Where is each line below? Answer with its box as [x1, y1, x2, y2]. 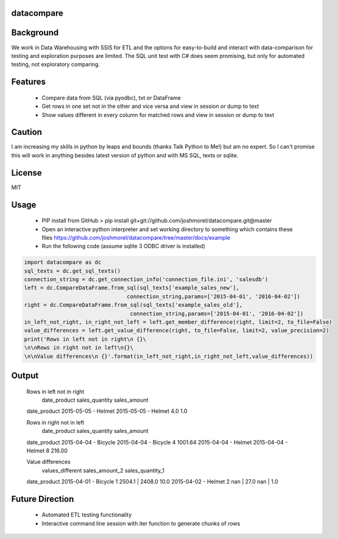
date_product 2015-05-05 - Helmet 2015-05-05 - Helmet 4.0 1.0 [26, 407, 188, 415]
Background [11, 27, 59, 38]
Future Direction [11, 494, 74, 504]
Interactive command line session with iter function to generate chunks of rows [41, 519, 241, 527]
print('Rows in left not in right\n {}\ [24, 335, 146, 343]
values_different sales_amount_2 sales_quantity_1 [41, 466, 164, 474]
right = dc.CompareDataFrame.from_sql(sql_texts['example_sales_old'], [24, 302, 243, 309]
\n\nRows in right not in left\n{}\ [24, 344, 134, 351]
